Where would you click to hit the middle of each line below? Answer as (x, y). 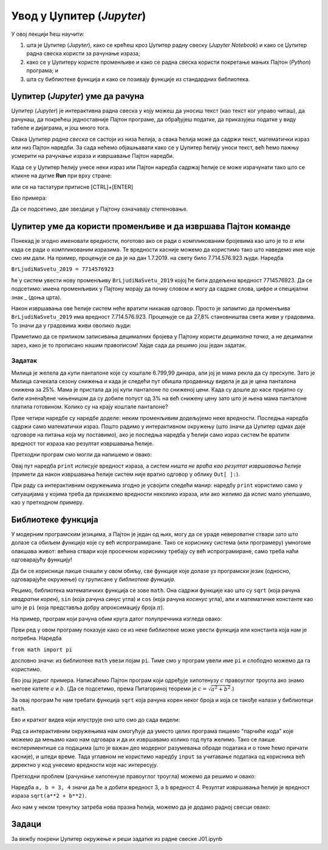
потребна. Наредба (36, 638)
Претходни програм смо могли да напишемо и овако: (81, 455)
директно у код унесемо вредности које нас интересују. (85, 765)
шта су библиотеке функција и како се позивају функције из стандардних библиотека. (138, 79)
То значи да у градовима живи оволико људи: (71, 325)
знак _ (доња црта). (36, 297)
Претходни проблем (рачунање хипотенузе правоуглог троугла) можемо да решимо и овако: (134, 776)
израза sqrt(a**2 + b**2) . (49, 796)
